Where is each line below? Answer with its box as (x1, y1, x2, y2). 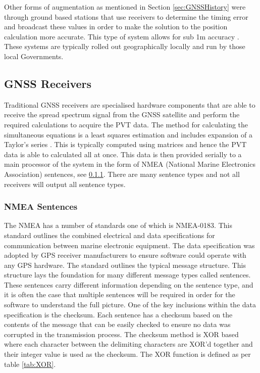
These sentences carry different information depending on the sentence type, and (4, 279, 253, 290)
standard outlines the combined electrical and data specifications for (4, 229, 215, 240)
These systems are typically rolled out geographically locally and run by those (4, 41, 245, 52)
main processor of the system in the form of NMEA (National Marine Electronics (4, 159, 255, 169)
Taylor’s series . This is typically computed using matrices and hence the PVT (4, 139, 247, 150)
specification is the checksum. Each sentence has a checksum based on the (4, 309, 233, 319)
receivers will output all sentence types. (4, 178, 126, 189)
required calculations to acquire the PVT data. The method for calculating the (4, 119, 248, 129)
